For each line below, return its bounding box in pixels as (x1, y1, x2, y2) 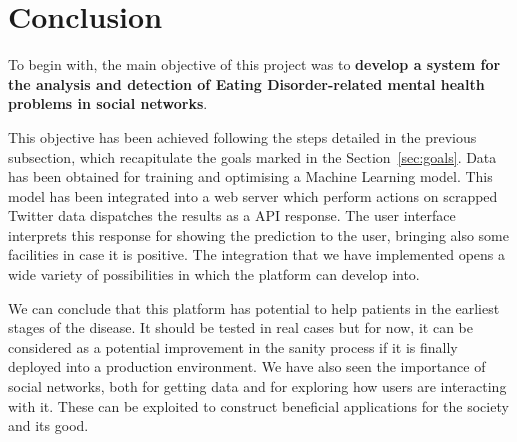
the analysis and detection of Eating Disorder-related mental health (8, 73, 485, 94)
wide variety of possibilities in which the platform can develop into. (8, 264, 420, 285)
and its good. (8, 415, 89, 436)
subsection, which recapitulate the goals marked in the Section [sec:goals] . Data (8, 146, 497, 167)
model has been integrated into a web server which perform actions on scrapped (8, 185, 498, 206)
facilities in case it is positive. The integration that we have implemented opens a (8, 244, 505, 265)
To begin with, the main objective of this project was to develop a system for (8, 54, 501, 75)
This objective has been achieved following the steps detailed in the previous (8, 126, 477, 147)
